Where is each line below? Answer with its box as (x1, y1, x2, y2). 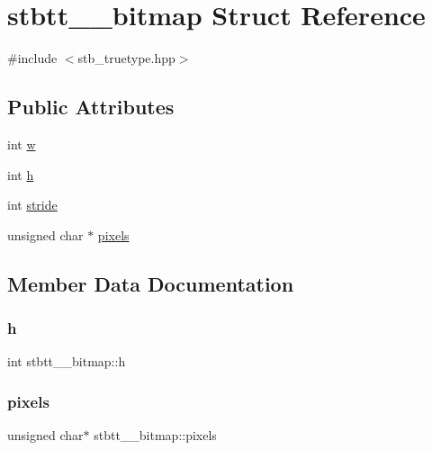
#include (7, 49, 58, 67)
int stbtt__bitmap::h (7, 352, 126, 371)
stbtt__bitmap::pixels (94, 426, 217, 445)
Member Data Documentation (7, 269, 294, 297)
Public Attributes (7, 93, 175, 121)
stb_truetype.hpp (77, 49, 175, 67)
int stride (7, 195, 58, 214)
